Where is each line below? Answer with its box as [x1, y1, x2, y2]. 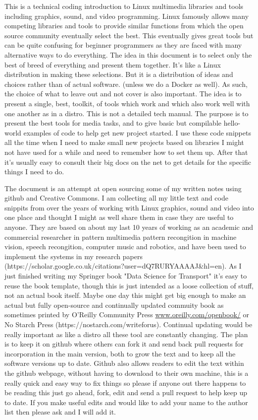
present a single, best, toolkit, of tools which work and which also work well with [4, 98, 250, 108]
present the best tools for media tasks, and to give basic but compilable [4, 118, 222, 128]
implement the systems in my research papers [4, 251, 143, 261]
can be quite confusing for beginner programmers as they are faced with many [4, 40, 242, 50]
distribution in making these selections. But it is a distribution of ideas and [4, 69, 233, 79]
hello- [223, 118, 241, 128]
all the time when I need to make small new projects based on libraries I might [4, 137, 244, 147]
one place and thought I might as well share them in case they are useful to [4, 212, 234, 222]
